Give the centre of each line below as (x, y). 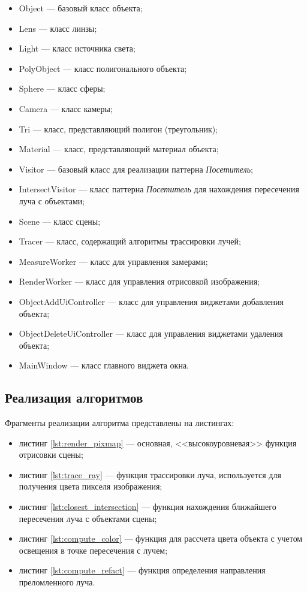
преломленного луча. (57, 582)
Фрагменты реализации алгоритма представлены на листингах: (120, 423)
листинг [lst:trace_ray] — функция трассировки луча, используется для (150, 474)
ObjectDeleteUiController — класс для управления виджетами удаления (151, 333)
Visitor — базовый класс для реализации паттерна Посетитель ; (136, 169)
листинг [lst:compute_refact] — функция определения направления (142, 570)
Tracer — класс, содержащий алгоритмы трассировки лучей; (130, 241)
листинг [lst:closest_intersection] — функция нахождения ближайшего (148, 507)
